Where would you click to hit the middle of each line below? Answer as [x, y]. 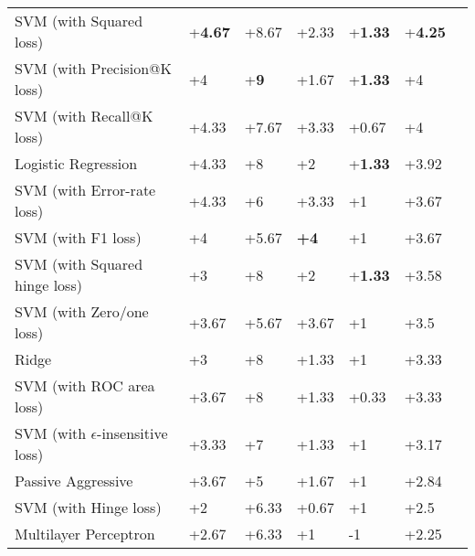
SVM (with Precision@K [93, 68]
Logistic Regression [76, 163]
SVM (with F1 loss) [78, 237]
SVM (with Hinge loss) [88, 507]
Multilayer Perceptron [85, 534]
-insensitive [132, 433]
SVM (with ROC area [85, 385]
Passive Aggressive [74, 481]
